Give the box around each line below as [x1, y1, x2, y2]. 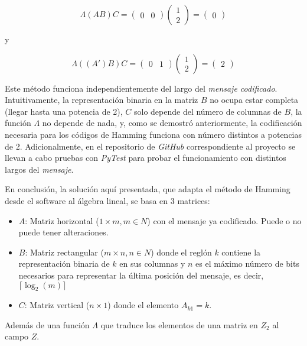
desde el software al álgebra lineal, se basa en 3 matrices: [5, 194, 210, 206]
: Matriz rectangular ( [25, 245, 104, 258]
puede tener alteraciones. [18, 226, 109, 238]
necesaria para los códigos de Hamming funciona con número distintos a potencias [5, 128, 302, 140]
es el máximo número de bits [195, 257, 299, 270]
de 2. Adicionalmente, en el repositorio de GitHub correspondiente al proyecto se [5, 140, 296, 152]
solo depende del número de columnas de [133, 105, 282, 117]
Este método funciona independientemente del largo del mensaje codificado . [5, 82, 277, 94]
